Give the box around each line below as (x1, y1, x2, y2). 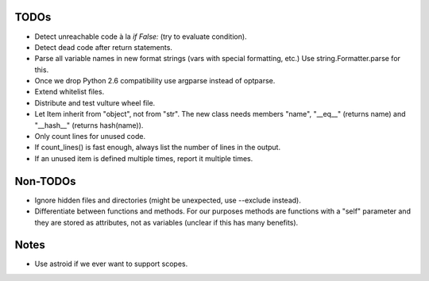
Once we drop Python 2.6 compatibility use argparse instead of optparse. (34, 76, 276, 86)
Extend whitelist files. (34, 87, 105, 97)
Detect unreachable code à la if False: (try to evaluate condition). (34, 32, 247, 41)
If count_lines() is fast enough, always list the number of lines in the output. (34, 143, 281, 152)
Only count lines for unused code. (34, 132, 146, 141)
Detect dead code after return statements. (34, 42, 172, 52)
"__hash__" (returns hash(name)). (34, 120, 144, 130)
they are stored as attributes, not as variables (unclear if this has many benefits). (34, 217, 299, 227)
